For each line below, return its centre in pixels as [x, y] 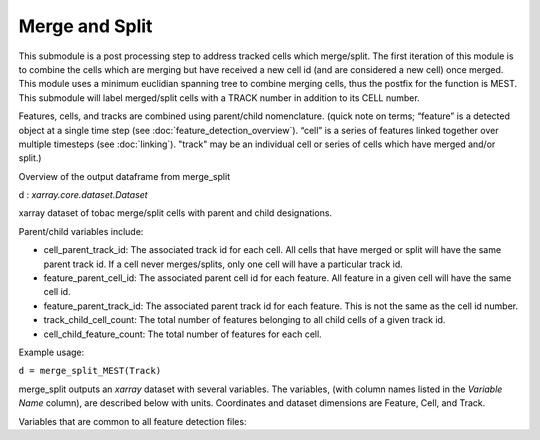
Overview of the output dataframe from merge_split [124, 176]
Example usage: [51, 352]
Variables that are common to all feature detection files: [132, 421]
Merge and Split [85, 26]
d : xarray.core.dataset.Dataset [83, 195]
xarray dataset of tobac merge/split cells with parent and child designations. [175, 213]
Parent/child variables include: [81, 231]
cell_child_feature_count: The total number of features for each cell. [182, 334]
